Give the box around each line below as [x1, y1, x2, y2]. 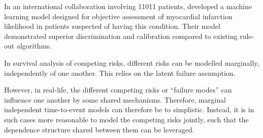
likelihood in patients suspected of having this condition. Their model [4, 21, 220, 31]
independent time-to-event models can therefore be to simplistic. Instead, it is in [4, 104, 254, 115]
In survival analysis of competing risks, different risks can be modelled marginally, [4, 57, 259, 68]
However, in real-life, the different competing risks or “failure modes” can [4, 84, 232, 95]
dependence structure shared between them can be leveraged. [4, 124, 194, 134]
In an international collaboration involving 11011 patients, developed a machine [4, 1, 252, 11]
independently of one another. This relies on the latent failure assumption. [4, 67, 236, 78]
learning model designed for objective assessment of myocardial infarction [4, 11, 233, 21]
